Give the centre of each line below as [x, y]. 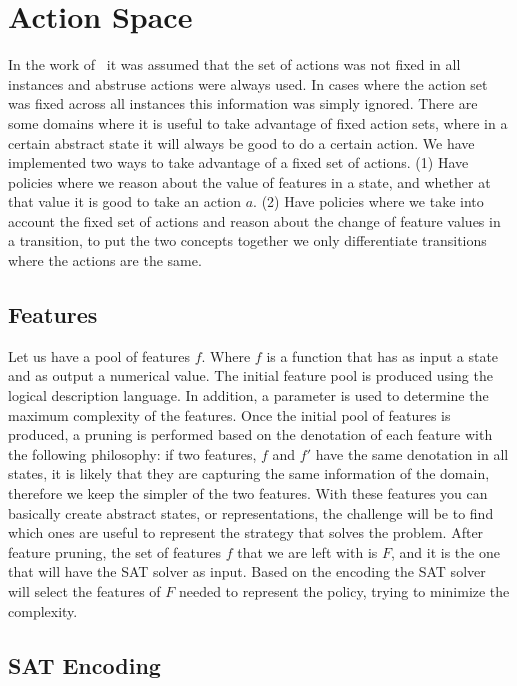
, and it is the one [445, 551]
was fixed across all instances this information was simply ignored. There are [243, 103]
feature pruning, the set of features [115, 551]
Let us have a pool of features [99, 355]
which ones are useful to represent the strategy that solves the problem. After [246, 532]
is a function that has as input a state [382, 355]
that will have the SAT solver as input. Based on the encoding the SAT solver [247, 571]
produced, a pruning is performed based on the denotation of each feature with [250, 434]
